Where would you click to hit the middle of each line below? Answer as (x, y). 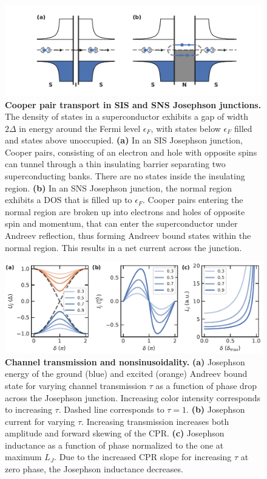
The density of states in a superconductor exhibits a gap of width (127, 116)
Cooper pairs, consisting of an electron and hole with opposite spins (131, 152)
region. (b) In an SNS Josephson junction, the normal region (118, 188)
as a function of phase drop (206, 385)
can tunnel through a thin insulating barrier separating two (115, 164)
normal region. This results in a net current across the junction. (123, 247)
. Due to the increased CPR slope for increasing (143, 457)
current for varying (40, 421)
